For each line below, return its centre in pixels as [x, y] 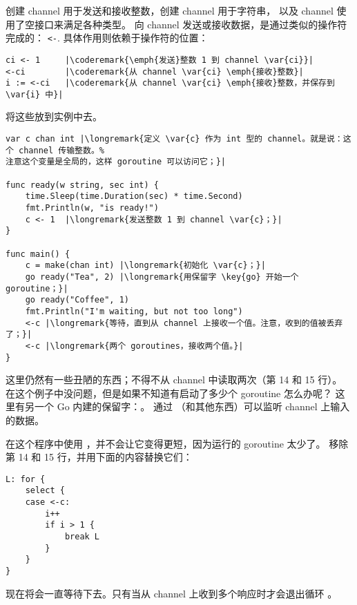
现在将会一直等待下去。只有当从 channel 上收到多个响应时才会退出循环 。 [172, 593]
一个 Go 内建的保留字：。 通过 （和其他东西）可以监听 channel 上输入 [192, 406]
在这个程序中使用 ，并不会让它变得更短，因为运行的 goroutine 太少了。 [166, 443]
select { [45, 491]
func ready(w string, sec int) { [82, 185]
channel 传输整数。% [61, 150]
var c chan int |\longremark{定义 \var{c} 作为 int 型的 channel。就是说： [174, 139]
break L [82, 537]
